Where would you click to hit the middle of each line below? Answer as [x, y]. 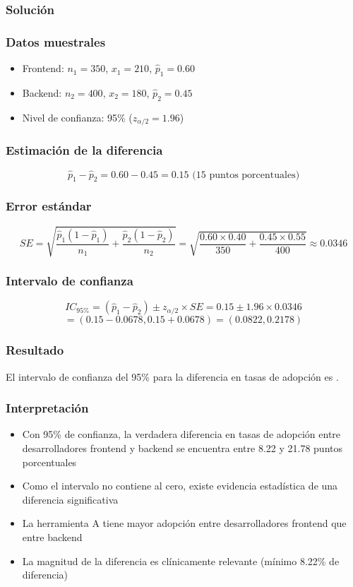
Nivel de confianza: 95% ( [77, 117]
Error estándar [49, 206]
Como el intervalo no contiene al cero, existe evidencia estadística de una [180, 486]
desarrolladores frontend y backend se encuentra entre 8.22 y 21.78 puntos [183, 447]
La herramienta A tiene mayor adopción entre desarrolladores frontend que [184, 523]
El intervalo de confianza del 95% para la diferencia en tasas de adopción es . [172, 376]
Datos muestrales [56, 41]
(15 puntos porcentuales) [246, 175]
